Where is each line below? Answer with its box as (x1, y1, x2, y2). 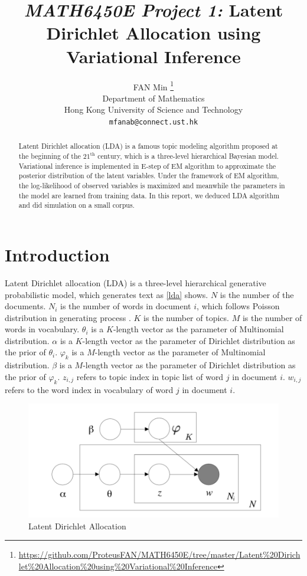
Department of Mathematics (102, 91, 205, 104)
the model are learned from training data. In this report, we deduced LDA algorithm (18, 190, 280, 200)
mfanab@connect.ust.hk (109, 117, 198, 126)
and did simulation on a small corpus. (18, 200, 135, 210)
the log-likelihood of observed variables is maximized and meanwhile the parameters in (18, 181, 285, 191)
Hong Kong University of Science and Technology (64, 103, 243, 116)
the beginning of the (18, 151, 81, 161)
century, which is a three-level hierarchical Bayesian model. (97, 151, 279, 161)
